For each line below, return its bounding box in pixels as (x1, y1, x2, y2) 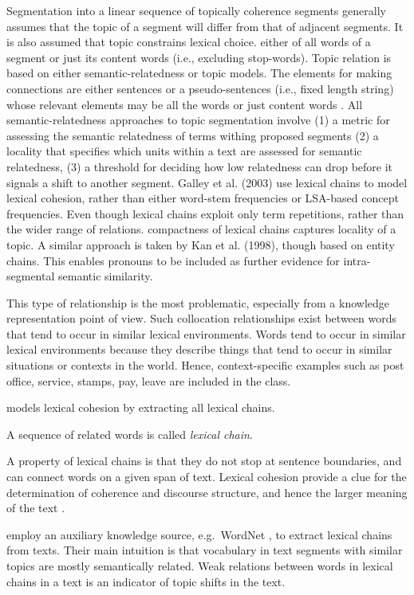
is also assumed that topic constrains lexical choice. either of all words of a (6, 33, 371, 50)
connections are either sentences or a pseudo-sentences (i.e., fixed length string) (6, 80, 394, 96)
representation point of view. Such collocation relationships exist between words (6, 310, 396, 327)
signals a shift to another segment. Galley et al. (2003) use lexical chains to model (6, 174, 408, 190)
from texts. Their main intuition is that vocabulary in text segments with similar (6, 542, 403, 558)
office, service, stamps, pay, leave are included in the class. (6, 372, 291, 389)
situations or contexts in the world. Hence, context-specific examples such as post (6, 357, 404, 374)
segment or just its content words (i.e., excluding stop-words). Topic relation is (6, 49, 392, 65)
